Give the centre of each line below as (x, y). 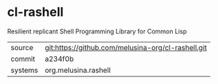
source (22, 47)
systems (24, 70)
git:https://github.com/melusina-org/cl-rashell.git (126, 47)
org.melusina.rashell (78, 70)
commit (23, 58)
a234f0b (59, 58)
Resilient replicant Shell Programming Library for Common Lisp (97, 31)
